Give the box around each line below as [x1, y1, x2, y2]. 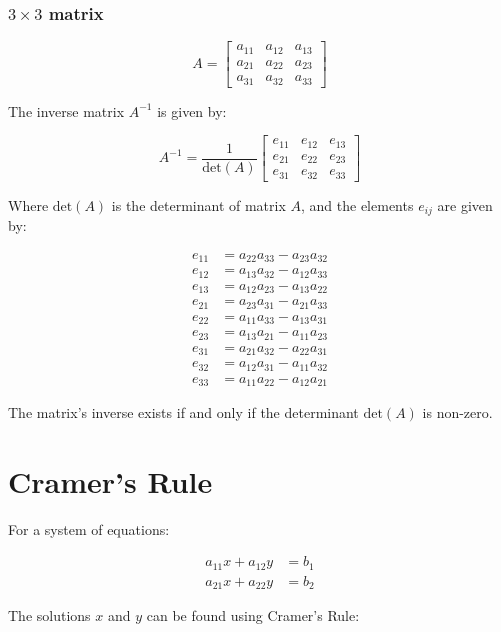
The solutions [8, 605, 91, 626]
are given [437, 194, 493, 215]
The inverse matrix [8, 100, 125, 121]
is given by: [157, 100, 227, 121]
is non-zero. [422, 402, 493, 423]
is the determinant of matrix [111, 194, 286, 215]
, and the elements [301, 194, 414, 215]
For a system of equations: [8, 518, 170, 539]
